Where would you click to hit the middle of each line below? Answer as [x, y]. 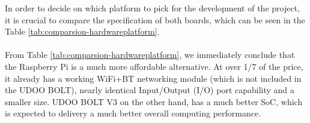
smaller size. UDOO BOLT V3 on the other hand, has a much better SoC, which [154, 101]
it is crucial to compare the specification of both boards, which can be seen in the [155, 19]
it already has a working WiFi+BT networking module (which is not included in [153, 78]
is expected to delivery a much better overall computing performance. [133, 113]
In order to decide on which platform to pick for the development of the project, [152, 8]
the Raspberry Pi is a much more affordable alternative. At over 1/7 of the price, [154, 66]
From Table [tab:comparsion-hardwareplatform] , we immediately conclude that [150, 55]
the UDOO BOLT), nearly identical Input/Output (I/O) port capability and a [150, 90]
